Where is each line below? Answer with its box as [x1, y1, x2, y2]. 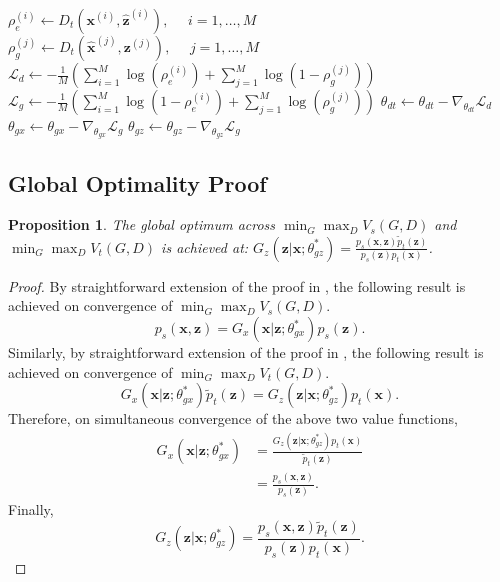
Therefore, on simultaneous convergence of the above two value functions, [8, 408, 458, 429]
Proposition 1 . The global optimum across [8, 214, 276, 235]
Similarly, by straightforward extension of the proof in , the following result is [8, 342, 484, 363]
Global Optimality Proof [8, 167, 267, 198]
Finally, [8, 499, 54, 520]
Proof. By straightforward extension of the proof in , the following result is [8, 275, 466, 296]
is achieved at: [161, 236, 249, 257]
